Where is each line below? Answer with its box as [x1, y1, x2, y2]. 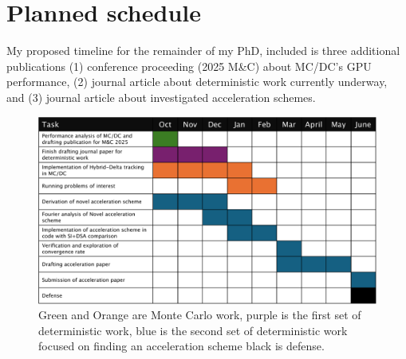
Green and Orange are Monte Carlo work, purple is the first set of [38, 306, 361, 323]
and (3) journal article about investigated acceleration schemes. [6, 88, 316, 105]
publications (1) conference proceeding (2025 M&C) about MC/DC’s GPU [6, 57, 372, 74]
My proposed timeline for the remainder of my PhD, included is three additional [6, 42, 400, 59]
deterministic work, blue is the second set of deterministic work [38, 322, 348, 338]
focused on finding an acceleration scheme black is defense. [38, 338, 325, 354]
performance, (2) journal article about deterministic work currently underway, [6, 73, 388, 90]
